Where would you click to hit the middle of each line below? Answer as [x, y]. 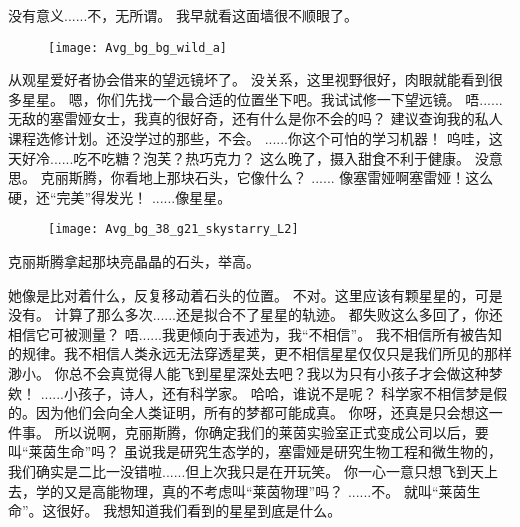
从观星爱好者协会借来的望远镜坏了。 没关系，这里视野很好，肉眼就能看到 [248, 79]
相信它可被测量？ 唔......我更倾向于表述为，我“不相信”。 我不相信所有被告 [248, 333]
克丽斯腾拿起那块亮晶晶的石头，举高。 [134, 261]
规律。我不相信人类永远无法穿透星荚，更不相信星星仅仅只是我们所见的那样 [266, 353]
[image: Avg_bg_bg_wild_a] [137, 47]
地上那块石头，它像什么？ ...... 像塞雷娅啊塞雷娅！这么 [316, 177]
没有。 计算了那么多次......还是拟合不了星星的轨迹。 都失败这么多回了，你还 [255, 314]
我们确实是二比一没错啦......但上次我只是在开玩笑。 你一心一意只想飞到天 [246, 471]
